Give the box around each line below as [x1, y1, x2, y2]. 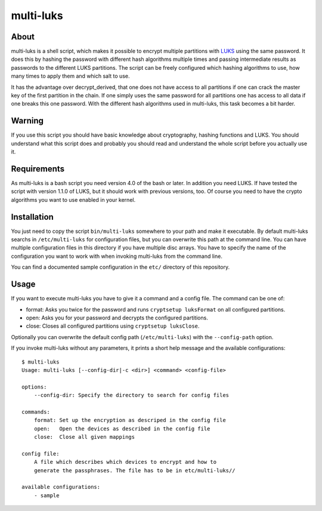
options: [21, 383, 47, 390]
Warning [11, 116, 44, 126]
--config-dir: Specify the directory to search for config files [33, 392, 230, 399]
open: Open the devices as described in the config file [33, 425, 210, 432]
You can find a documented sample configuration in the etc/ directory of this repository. [11, 263, 230, 271]
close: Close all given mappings [33, 433, 135, 441]
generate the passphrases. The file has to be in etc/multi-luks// [33, 467, 236, 474]
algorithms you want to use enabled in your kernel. [11, 196, 136, 203]
